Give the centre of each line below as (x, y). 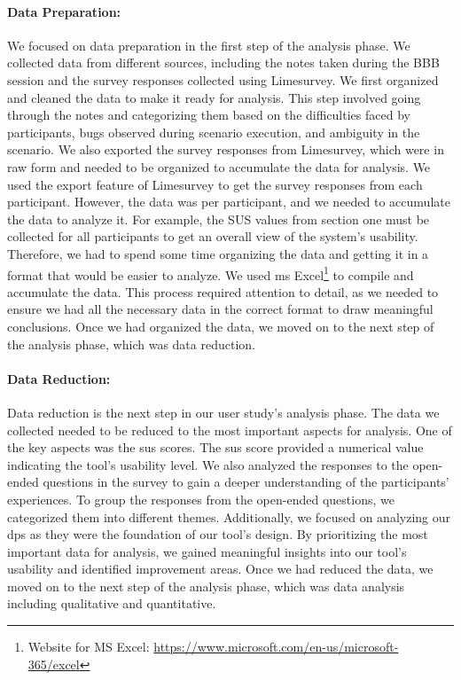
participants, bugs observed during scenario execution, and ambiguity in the (214, 132)
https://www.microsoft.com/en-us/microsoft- (276, 647)
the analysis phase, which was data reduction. (131, 344)
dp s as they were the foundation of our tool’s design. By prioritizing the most (218, 534)
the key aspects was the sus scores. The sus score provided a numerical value (215, 447)
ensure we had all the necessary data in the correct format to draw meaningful (220, 309)
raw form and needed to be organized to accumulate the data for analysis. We (219, 166)
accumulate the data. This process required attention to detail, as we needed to (223, 291)
